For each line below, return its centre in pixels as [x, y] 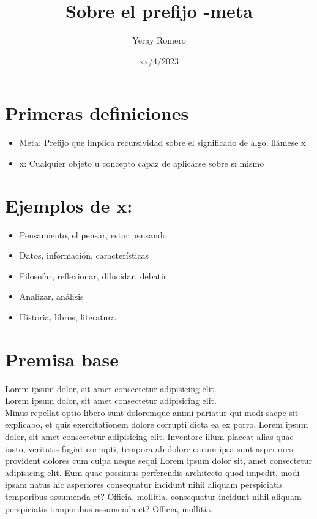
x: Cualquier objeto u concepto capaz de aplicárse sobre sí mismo [142, 163]
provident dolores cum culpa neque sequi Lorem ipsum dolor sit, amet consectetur [159, 460]
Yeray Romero [159, 40]
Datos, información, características [84, 255]
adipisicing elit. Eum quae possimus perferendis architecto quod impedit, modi [152, 472]
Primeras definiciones [97, 113]
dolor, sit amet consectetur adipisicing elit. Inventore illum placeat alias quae [149, 437]
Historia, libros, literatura [67, 316]
